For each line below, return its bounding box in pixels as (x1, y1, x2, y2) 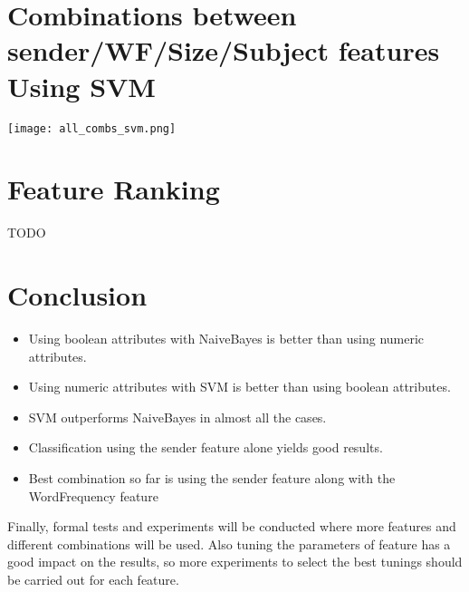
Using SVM (7, 67, 156, 104)
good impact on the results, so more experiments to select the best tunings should (7, 552, 463, 571)
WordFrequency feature (28, 486, 158, 505)
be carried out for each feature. (7, 569, 179, 588)
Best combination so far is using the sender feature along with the (28, 468, 396, 487)
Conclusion (7, 277, 148, 314)
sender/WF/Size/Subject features (7, 32, 440, 69)
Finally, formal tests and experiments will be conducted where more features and (7, 517, 456, 536)
